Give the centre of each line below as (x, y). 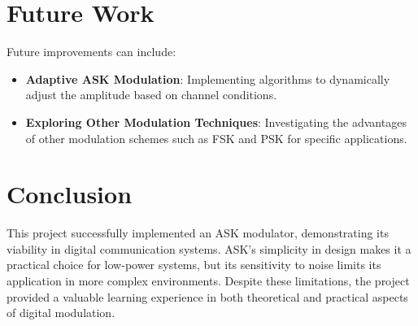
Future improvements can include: (91, 52)
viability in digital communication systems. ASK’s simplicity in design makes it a (209, 248)
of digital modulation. (61, 313)
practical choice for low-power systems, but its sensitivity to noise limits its (194, 265)
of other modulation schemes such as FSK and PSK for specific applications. (216, 138)
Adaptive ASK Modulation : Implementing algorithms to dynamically (208, 78)
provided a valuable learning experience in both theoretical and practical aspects (207, 296)
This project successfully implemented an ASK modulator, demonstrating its (198, 233)
